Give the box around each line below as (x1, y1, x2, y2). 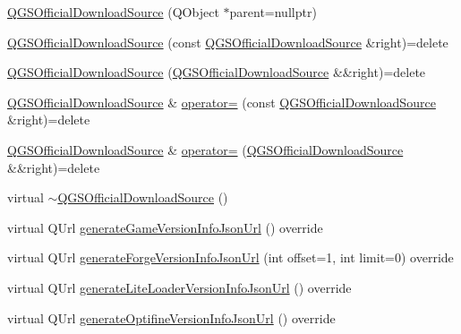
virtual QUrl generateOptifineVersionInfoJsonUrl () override (7, 308, 336, 327)
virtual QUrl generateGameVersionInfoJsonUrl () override (7, 218, 323, 236)
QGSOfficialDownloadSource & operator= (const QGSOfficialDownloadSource (7, 92, 436, 111)
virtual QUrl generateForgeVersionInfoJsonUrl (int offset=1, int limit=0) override (7, 248, 454, 267)
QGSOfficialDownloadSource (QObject (7, 3, 219, 21)
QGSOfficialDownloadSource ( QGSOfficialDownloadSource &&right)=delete (7, 63, 426, 81)
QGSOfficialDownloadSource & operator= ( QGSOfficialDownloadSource (7, 140, 404, 158)
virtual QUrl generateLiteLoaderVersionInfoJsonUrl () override (7, 278, 352, 296)
